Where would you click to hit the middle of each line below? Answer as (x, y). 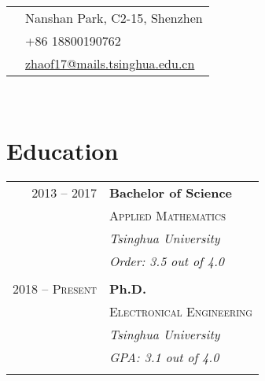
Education (63, 150)
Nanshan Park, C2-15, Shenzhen (114, 18)
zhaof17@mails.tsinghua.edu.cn (110, 63)
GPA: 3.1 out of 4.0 (164, 357)
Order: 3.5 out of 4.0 (166, 261)
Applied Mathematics (167, 215)
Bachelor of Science (171, 192)
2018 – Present (55, 288)
